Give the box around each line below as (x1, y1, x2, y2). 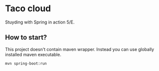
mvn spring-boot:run (5, 61, 47, 66)
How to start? (5, 33, 47, 42)
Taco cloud (5, 3, 51, 14)
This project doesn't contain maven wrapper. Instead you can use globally (5, 46, 154, 52)
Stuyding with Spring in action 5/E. (5, 19, 75, 25)
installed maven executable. (5, 51, 62, 57)
